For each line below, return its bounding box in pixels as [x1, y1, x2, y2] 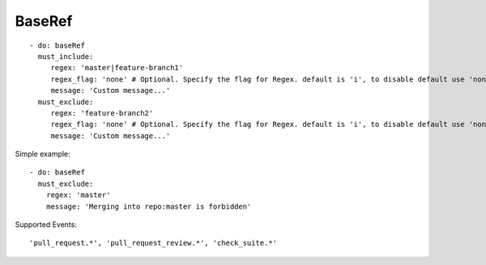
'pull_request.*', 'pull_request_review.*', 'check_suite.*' [29, 238, 277, 248]
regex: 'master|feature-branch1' [50, 63, 184, 73]
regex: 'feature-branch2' [50, 108, 154, 117]
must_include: [37, 52, 94, 61]
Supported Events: [15, 220, 77, 229]
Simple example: [15, 149, 70, 159]
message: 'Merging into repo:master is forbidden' [45, 202, 252, 211]
